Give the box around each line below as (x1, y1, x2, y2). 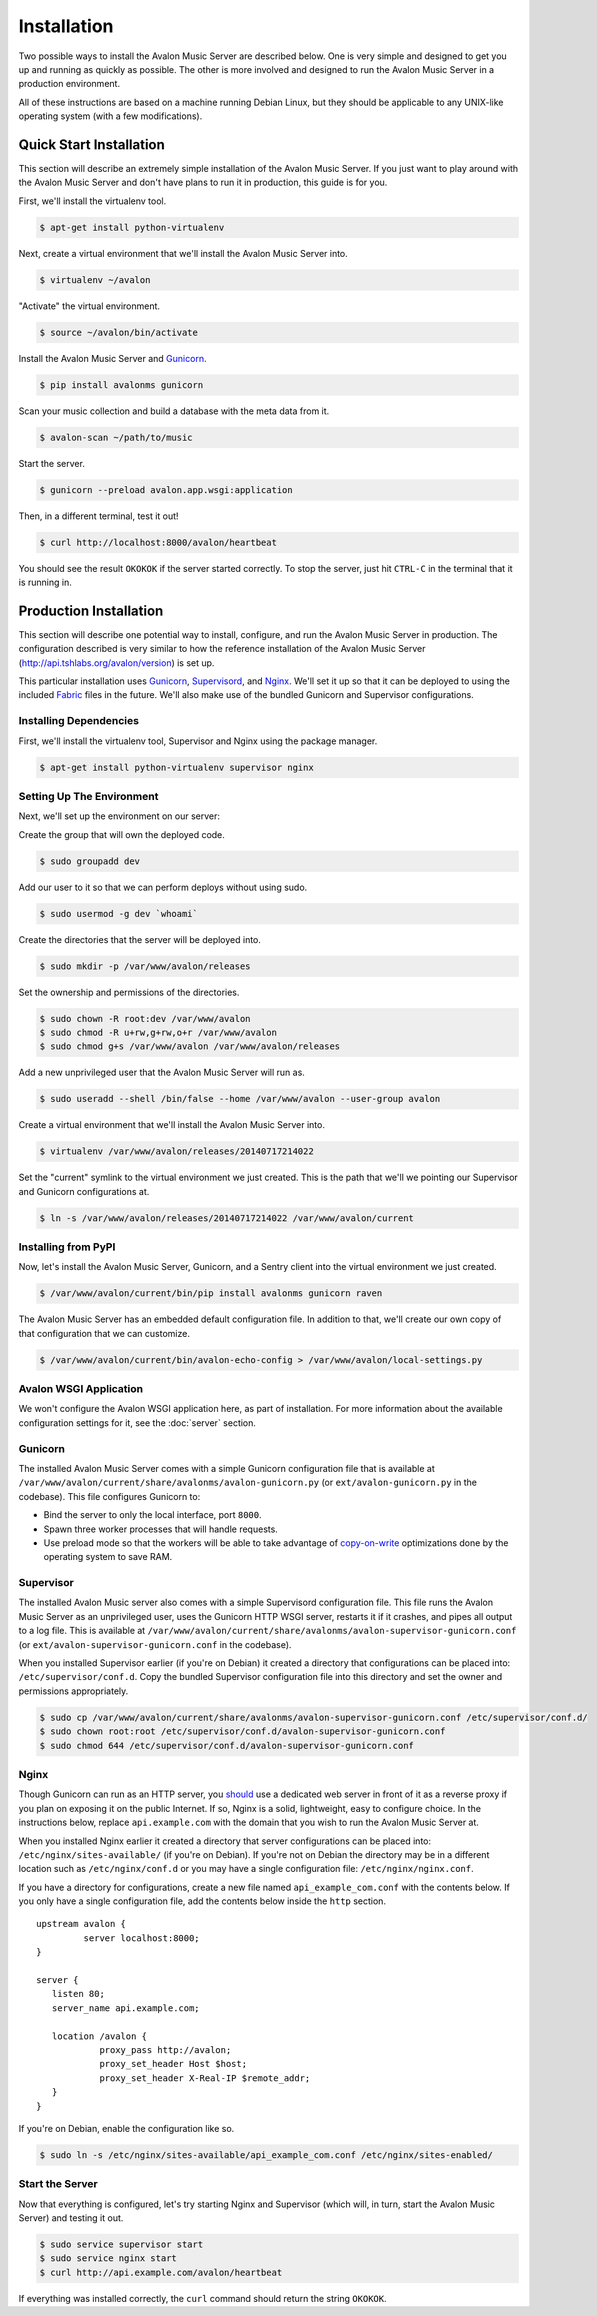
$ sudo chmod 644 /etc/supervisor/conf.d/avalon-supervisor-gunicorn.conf (39, 1740, 415, 1751)
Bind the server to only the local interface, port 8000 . (43, 1509, 262, 1521)
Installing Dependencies (18, 714, 140, 728)
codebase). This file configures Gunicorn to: (18, 1490, 201, 1502)
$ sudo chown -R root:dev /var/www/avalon (39, 1013, 251, 1024)
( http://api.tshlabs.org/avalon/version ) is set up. (18, 656, 215, 669)
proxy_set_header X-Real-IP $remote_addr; (99, 2072, 311, 2084)
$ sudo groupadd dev (39, 855, 140, 867)
